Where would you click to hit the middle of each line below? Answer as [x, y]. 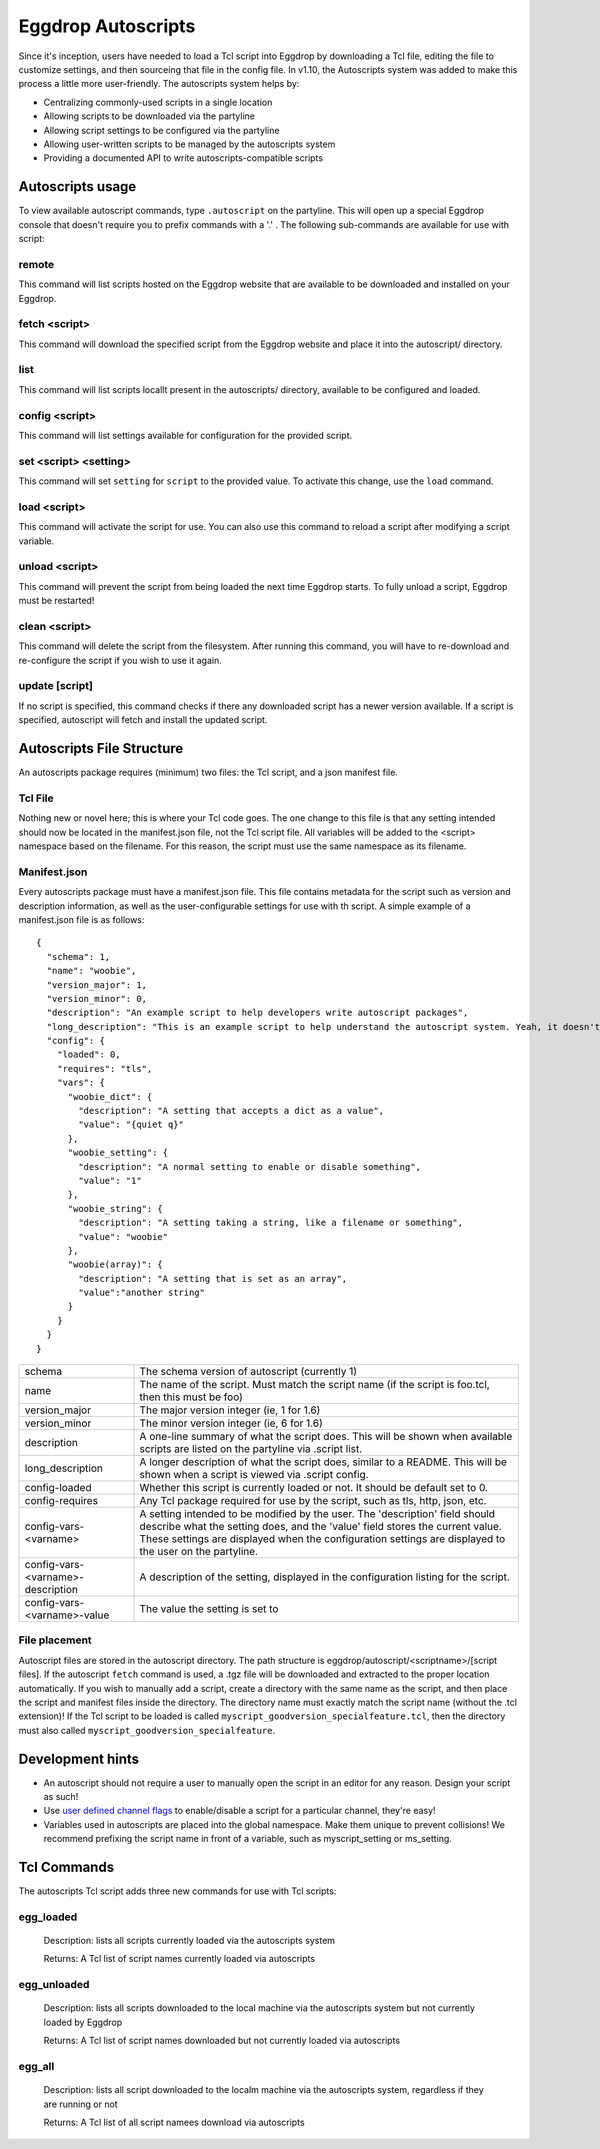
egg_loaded [48, 1917]
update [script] [56, 686]
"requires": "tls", [104, 1068]
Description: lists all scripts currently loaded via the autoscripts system [189, 1941]
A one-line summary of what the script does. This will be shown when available [326, 1437]
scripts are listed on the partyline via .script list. [251, 1449]
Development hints [79, 1758]
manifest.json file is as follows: [81, 919]
